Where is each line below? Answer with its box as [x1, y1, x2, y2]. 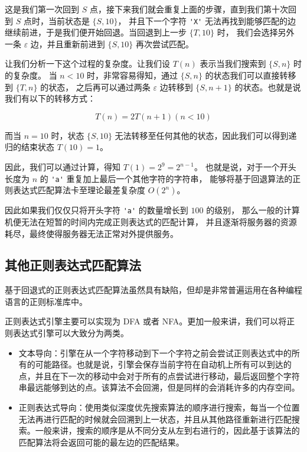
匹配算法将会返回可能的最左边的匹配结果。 [18, 435, 184, 448]
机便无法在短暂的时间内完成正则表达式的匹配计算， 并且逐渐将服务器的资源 [5, 215, 297, 227]
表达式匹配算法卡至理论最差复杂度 [12, 184, 145, 196]
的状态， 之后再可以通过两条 [40, 80, 151, 93]
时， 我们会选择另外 [217, 26, 295, 38]
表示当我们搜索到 [200, 57, 266, 70]
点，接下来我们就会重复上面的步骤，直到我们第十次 [89, 3, 288, 15]
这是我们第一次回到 [5, 3, 79, 15]
